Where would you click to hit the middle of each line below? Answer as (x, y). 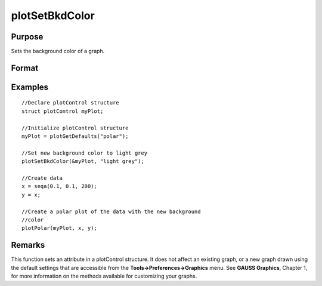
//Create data (42, 178)
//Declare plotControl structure (70, 103)
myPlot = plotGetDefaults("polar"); (75, 136)
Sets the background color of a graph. (58, 51)
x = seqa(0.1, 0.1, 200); (60, 186)
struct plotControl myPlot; (63, 111)
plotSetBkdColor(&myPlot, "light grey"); (83, 162)
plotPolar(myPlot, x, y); (60, 228)
